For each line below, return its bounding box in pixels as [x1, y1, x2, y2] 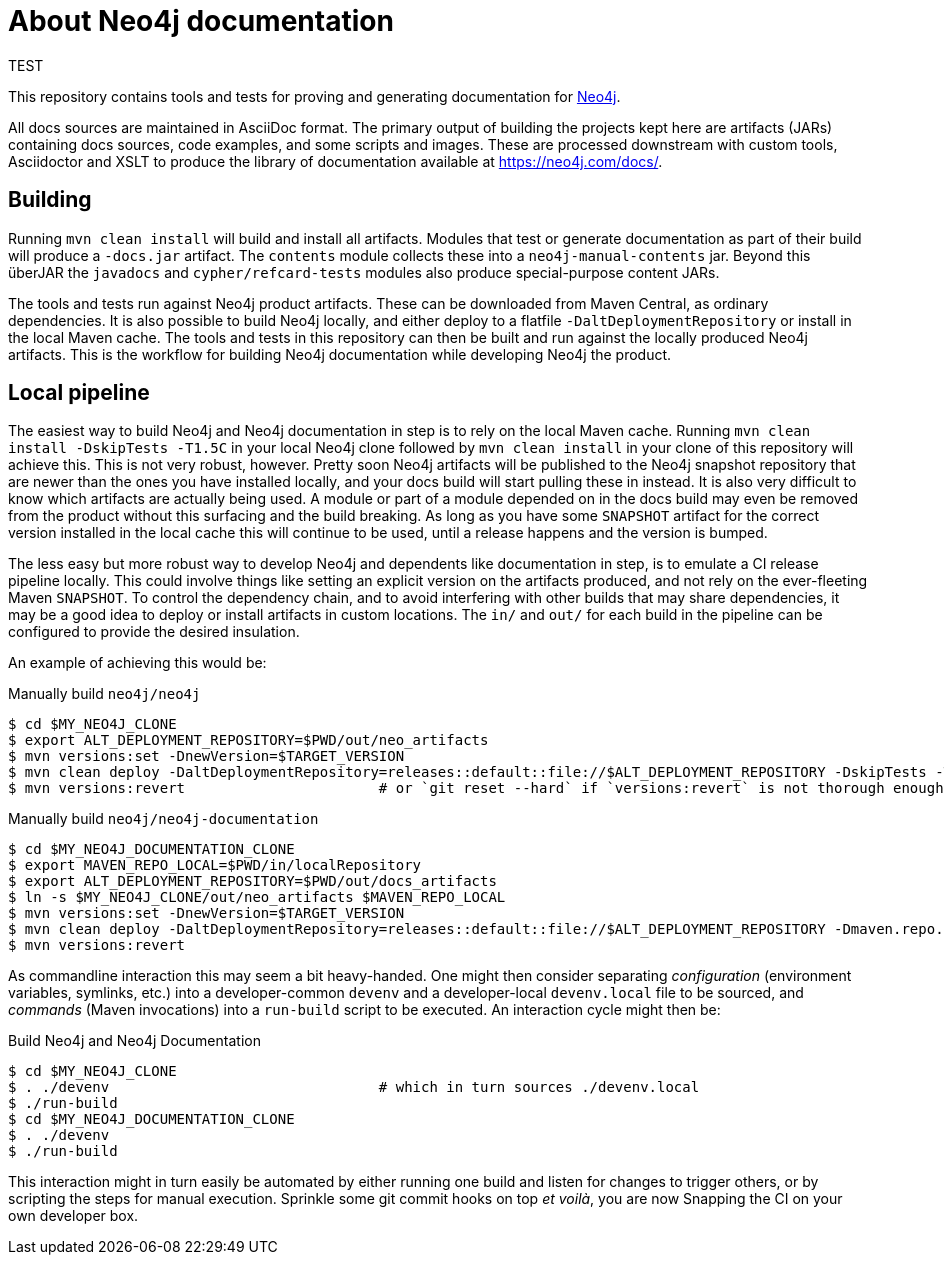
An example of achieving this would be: [8, 654, 267, 672]
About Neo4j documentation [8, 4, 394, 38]
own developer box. [8, 1207, 139, 1225]
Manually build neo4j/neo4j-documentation [8, 810, 319, 828]
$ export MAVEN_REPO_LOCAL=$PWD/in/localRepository [8, 857, 422, 874]
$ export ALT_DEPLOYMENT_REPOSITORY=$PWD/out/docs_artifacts [8, 873, 497, 890]
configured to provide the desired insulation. [8, 623, 300, 641]
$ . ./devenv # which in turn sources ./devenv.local [8, 1079, 700, 1096]
